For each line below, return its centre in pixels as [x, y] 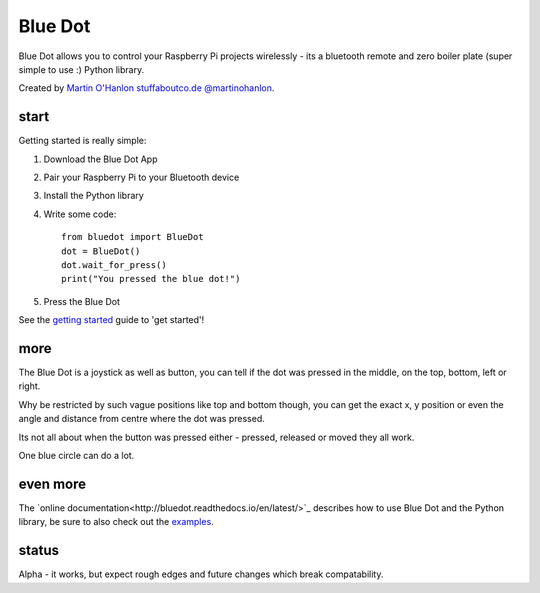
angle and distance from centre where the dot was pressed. [141, 419]
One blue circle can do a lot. [76, 455]
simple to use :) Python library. [81, 69]
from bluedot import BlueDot [132, 237]
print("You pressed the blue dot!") [151, 279]
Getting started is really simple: [82, 141]
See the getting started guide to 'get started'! [111, 320]
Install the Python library [93, 196]
